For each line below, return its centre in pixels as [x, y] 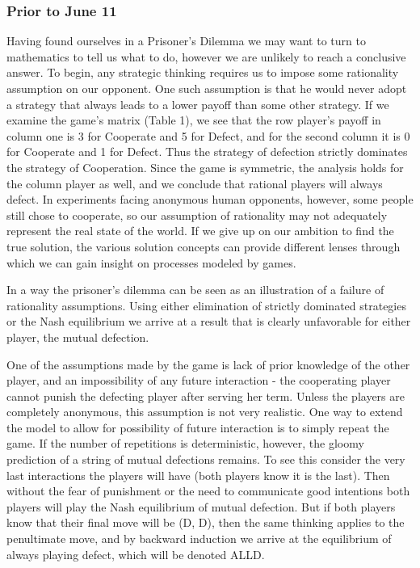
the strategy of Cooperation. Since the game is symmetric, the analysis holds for [205, 167]
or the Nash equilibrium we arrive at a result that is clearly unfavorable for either [209, 321]
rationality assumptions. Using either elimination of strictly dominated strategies [206, 305]
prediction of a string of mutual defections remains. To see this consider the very [206, 459]
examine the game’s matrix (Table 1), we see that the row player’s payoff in [194, 120]
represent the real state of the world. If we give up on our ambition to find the [200, 231]
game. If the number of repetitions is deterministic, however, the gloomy [185, 443]
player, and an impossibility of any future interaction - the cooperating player [199, 380]
